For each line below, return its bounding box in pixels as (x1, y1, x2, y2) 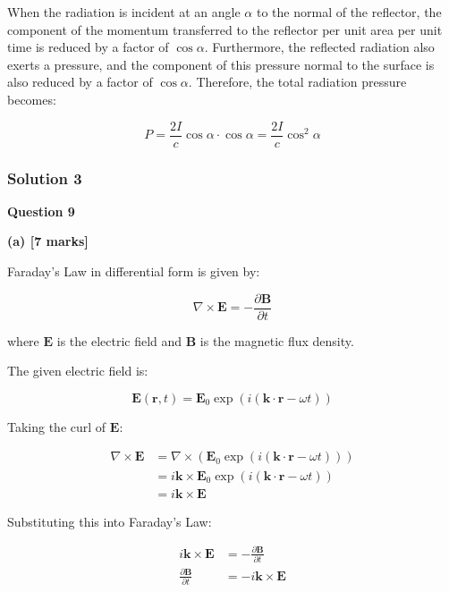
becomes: (7, 89, 56, 108)
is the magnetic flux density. (199, 331, 354, 350)
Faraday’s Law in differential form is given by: (7, 262, 260, 281)
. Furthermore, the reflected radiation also (204, 38, 435, 56)
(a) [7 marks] (7, 232, 89, 250)
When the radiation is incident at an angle (7, 3, 241, 21)
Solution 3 (7, 166, 82, 189)
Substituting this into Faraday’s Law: (7, 512, 212, 530)
